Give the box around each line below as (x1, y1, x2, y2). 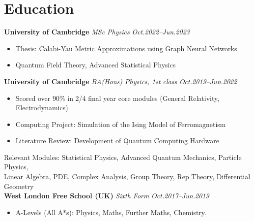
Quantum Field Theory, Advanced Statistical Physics (15, 60, 176, 70)
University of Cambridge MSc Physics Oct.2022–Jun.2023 (4, 27, 190, 37)
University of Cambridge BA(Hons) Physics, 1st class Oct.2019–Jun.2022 (4, 76, 237, 86)
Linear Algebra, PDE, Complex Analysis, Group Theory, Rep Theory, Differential (4, 171, 251, 182)
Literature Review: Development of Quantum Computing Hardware (15, 135, 219, 146)
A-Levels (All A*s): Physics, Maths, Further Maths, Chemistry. (15, 207, 206, 217)
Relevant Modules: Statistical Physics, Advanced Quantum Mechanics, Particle (4, 152, 242, 162)
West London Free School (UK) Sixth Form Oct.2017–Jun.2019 (4, 190, 209, 201)
